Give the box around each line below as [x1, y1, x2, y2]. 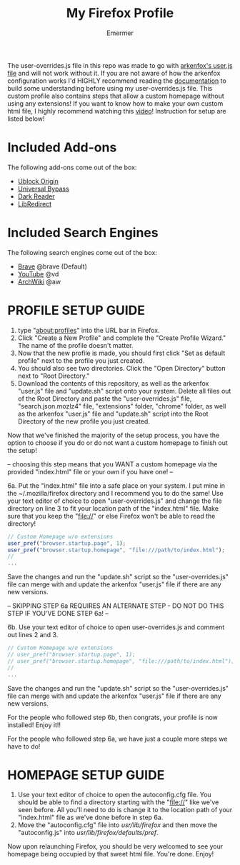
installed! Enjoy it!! [7, 720, 61, 729]
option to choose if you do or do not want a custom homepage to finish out [7, 438, 229, 447]
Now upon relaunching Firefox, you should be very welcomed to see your [7, 842, 224, 851]
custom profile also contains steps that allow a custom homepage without [7, 91, 225, 100]
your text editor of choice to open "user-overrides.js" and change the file [7, 496, 223, 505]
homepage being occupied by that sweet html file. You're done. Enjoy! [7, 850, 214, 859]
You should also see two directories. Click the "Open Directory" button [17, 364, 226, 372]
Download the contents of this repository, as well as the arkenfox [17, 379, 209, 387]
